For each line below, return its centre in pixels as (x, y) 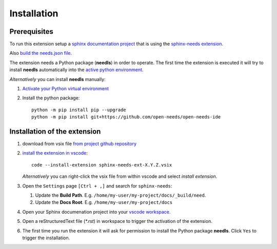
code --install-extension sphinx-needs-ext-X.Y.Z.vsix (102, 165)
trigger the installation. (46, 238)
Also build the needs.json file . (41, 53)
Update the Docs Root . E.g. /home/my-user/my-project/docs (104, 202)
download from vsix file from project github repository (80, 144)
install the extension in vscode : (55, 153)
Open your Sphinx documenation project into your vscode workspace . (96, 212)
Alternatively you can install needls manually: (57, 79)
